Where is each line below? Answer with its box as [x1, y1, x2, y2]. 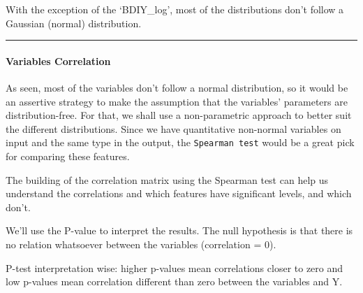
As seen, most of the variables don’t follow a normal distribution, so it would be [6, 80, 348, 94]
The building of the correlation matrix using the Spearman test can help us [6, 172, 329, 187]
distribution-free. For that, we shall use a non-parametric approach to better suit [6, 108, 352, 122]
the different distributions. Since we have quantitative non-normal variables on [6, 121, 341, 136]
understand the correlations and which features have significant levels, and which [6, 186, 352, 201]
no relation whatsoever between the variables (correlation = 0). [6, 236, 276, 251]
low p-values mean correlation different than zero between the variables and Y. [6, 274, 343, 289]
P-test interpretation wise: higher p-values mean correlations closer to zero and [6, 260, 343, 275]
